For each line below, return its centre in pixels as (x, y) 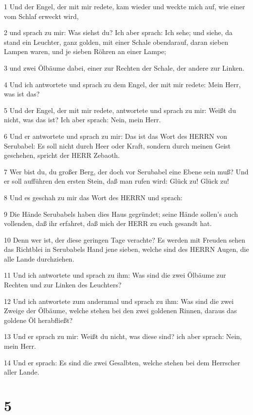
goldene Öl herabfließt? (38, 320)
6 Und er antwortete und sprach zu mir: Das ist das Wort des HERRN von (116, 136)
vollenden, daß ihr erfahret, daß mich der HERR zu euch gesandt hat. (108, 223)
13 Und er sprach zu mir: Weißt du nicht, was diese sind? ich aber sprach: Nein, (123, 336)
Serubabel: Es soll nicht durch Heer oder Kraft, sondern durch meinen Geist (117, 145)
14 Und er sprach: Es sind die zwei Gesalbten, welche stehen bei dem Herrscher (122, 362)
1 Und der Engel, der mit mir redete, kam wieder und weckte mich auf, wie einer (125, 6)
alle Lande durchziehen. (39, 258)
